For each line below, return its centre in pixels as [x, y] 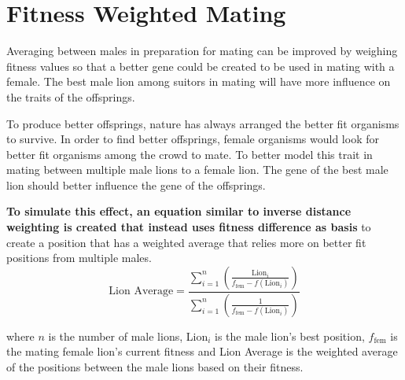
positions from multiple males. [79, 258]
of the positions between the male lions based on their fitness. [155, 366]
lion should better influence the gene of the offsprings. [136, 184]
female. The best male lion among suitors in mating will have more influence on [199, 81]
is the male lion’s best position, [290, 336]
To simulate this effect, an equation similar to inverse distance [179, 211]
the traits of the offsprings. [71, 96]
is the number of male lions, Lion [128, 336]
